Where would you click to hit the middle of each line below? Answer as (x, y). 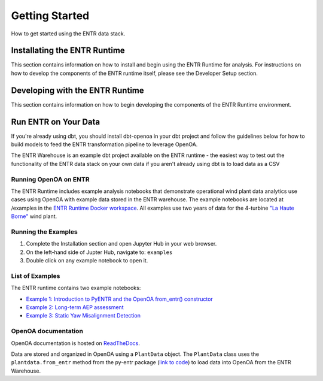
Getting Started (50, 16)
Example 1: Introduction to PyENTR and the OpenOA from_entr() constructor (120, 299)
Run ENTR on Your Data (56, 122)
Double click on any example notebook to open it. (87, 261)
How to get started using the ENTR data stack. (68, 34)
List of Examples (36, 276)
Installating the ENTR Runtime (68, 51)
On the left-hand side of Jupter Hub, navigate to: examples (99, 252)
